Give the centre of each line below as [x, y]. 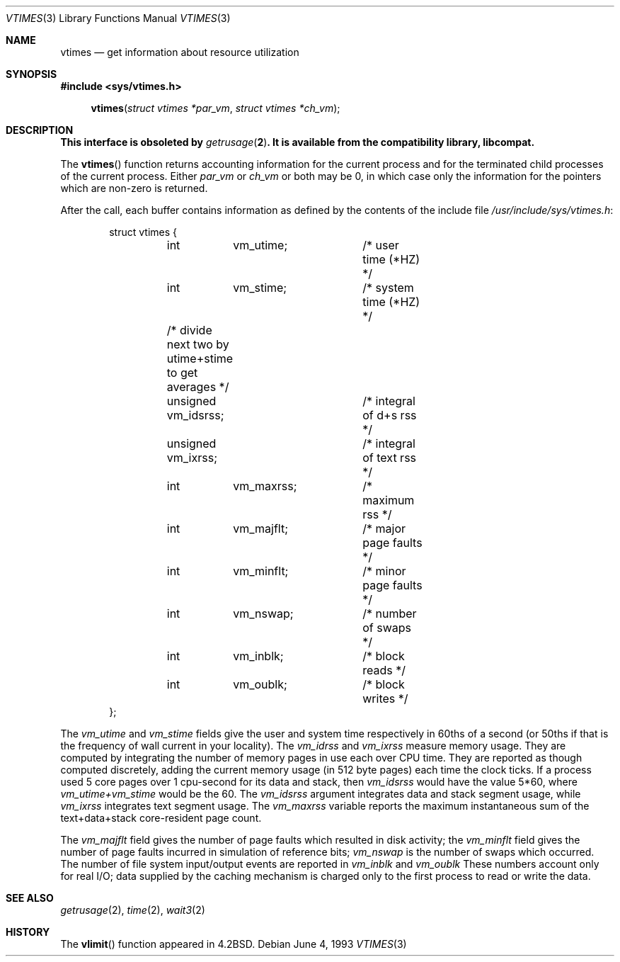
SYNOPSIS [31, 74]
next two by [198, 344]
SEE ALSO [30, 898]
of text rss [390, 458]
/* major [384, 528]
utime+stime [200, 358]
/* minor [384, 571]
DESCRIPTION [40, 130]
